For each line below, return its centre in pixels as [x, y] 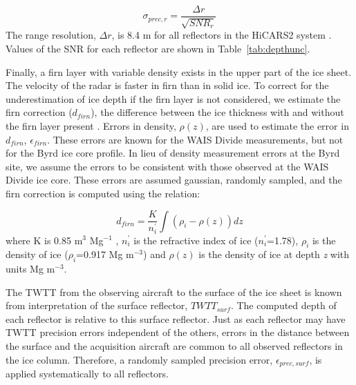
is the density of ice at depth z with [274, 254]
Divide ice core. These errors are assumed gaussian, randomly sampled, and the [174, 180]
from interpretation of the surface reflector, [97, 305]
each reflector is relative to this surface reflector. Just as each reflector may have [176, 318]
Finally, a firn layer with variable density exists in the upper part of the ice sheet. [179, 71]
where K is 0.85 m [44, 240]
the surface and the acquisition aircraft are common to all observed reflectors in [174, 346]
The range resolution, [51, 35]
